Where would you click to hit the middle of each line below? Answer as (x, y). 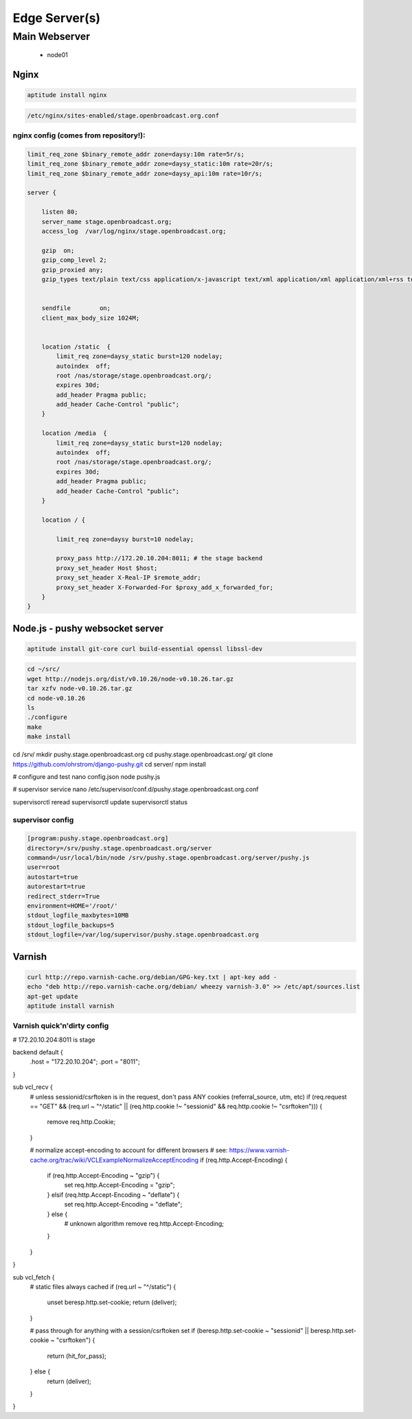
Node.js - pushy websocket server (88, 628)
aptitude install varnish (71, 1006)
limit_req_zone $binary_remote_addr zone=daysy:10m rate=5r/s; (136, 154)
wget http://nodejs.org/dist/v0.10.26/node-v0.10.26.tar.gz (130, 679)
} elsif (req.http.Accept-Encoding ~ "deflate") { (113, 1195)
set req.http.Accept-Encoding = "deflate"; (123, 1204)
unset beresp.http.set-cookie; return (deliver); (112, 1302)
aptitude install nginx (67, 95)
